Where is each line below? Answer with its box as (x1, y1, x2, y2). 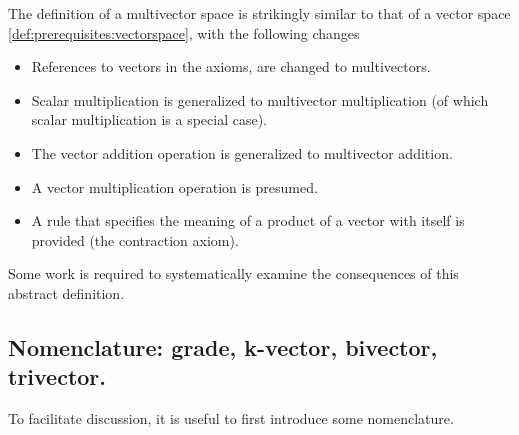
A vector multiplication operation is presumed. (31, 176, 318, 197)
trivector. (8, 361, 107, 392)
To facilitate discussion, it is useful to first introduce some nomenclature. (8, 408, 454, 429)
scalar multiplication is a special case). (31, 109, 268, 130)
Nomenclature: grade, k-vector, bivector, (8, 331, 438, 362)
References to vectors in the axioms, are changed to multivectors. (31, 56, 431, 77)
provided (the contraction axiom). (31, 229, 239, 250)
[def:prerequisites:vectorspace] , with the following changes (8, 22, 360, 43)
